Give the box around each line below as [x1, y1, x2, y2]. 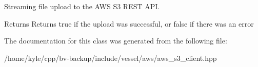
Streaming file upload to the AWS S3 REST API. [4, 1, 160, 11]
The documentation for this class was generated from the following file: [4, 35, 227, 46]
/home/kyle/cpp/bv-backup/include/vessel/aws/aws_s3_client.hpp [4, 52, 217, 63]
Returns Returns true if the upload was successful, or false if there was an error [4, 18, 254, 29]
